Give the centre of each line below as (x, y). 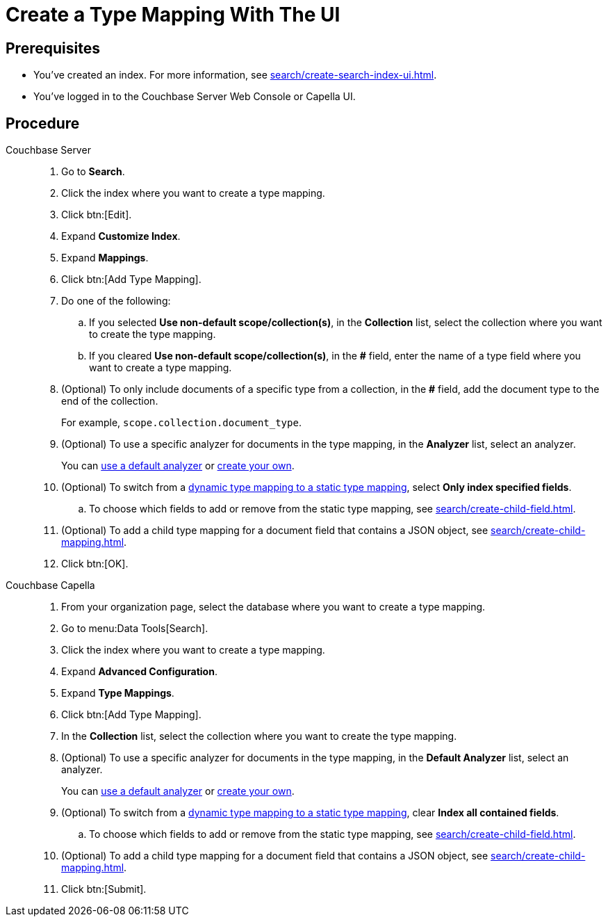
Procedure (43, 123)
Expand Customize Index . (121, 236)
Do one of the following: (116, 301)
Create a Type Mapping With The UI (173, 15)
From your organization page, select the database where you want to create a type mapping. (273, 607)
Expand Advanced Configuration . (139, 672)
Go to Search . (93, 172)
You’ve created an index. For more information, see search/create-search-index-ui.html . (235, 75)
